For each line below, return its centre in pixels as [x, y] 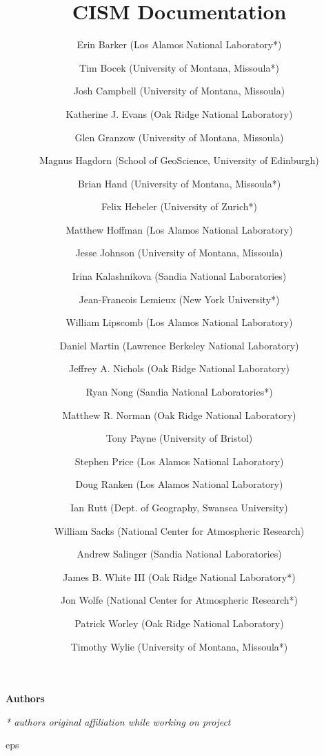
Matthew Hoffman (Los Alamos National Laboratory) [179, 229]
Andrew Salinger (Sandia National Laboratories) [179, 554]
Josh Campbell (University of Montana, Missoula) [179, 91]
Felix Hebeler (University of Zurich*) [179, 206]
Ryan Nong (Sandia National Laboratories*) [179, 392]
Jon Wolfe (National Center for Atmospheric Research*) [179, 600]
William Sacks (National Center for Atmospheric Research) [179, 530]
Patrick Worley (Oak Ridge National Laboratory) [179, 623]
